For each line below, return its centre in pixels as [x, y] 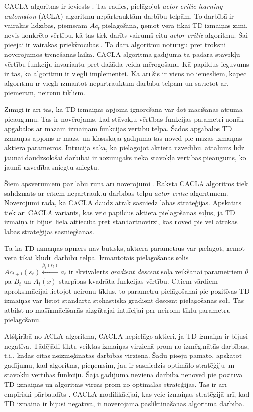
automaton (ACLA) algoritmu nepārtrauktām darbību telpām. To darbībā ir [119, 15]
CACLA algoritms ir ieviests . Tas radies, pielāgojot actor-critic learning [114, 6]
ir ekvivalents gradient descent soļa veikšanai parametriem [155, 271]
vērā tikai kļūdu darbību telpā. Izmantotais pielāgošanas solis [97, 258]
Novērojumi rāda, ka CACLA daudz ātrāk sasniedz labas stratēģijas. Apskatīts [123, 203]
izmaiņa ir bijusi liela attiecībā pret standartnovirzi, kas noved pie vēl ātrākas [121, 222]
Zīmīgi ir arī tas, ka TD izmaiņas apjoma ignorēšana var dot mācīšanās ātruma [124, 109]
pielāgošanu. [23, 319]
